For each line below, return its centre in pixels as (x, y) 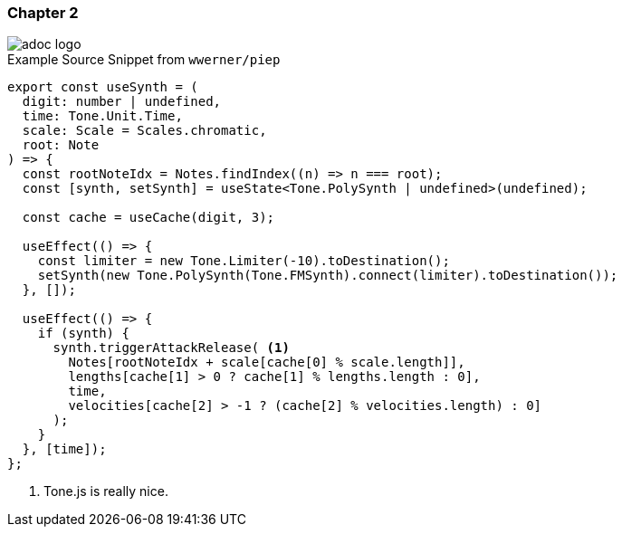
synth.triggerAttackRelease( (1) (171, 348)
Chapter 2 (43, 13)
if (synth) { (83, 334)
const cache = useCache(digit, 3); (148, 218)
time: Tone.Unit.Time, (102, 116)
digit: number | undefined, (122, 102)
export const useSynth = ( (103, 87)
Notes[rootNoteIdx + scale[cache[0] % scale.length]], (267, 362)
